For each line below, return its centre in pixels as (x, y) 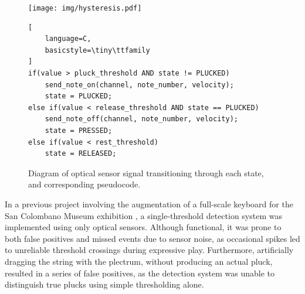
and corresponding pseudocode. (84, 184)
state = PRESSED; (79, 131)
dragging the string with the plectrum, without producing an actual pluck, (139, 261)
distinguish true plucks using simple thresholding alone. (104, 284)
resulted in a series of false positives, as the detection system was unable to (140, 273)
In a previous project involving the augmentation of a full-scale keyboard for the (149, 204)
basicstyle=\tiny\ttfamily (97, 50)
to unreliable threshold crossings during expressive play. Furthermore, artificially (149, 250)
